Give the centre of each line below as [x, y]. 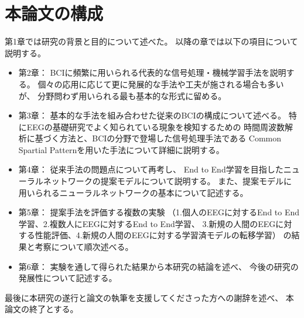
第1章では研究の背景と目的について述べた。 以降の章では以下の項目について [151, 41]
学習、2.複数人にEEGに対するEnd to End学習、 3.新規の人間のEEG [147, 223]
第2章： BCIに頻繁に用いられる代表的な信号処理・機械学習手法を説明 [152, 72]
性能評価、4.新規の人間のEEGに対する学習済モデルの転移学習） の [163, 235]
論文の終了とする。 [42, 309]
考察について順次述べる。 [84, 247]
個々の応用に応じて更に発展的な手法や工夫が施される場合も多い [161, 84]
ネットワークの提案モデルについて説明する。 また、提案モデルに [168, 181]
